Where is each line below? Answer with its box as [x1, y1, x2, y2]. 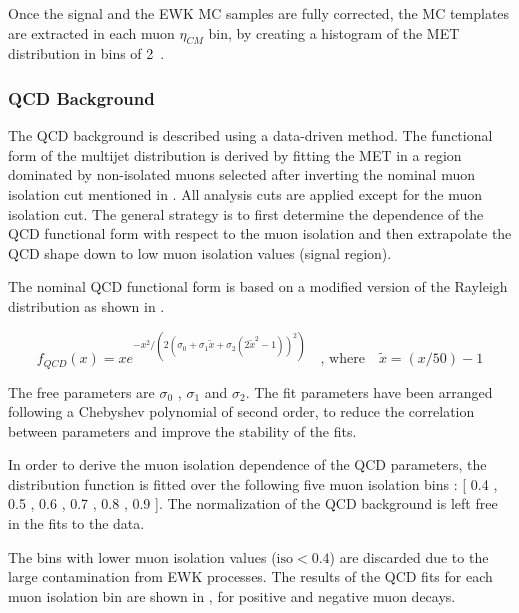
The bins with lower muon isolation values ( [8, 546, 277, 567]
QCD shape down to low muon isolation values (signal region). [8, 242, 392, 263]
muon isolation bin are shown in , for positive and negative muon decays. [8, 585, 456, 606]
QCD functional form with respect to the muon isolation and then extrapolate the [8, 223, 512, 244]
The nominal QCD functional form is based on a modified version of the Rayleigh [8, 276, 508, 297]
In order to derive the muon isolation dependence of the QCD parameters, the [8, 454, 487, 475]
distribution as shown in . [8, 295, 165, 316]
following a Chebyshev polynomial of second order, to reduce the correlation [8, 401, 475, 422]
